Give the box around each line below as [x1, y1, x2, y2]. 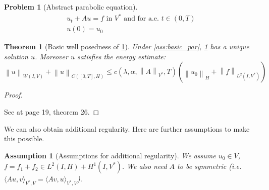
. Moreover [34, 51, 68, 61]
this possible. [4, 133, 44, 144]
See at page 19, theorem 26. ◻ [4, 106, 99, 117]
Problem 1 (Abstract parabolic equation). [4, 2, 138, 12]
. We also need [122, 161, 167, 171]
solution [4, 51, 28, 61]
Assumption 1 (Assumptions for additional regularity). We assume [4, 150, 216, 160]
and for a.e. [124, 15, 159, 23]
